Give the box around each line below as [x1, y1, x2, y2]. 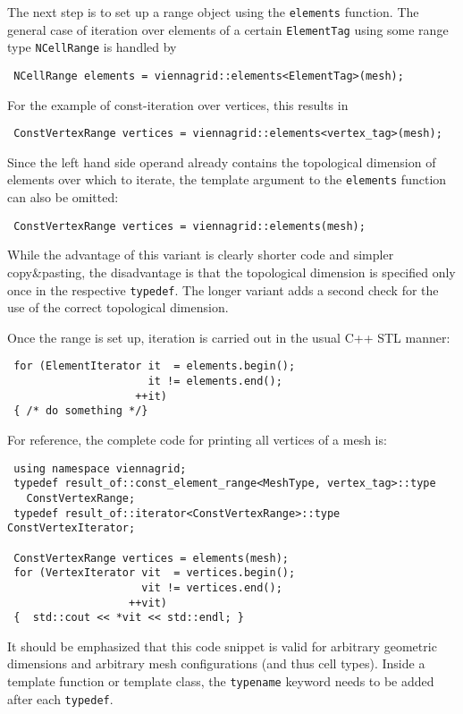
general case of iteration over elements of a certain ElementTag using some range [7, 20, 449, 38]
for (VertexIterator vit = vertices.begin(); [13, 566, 296, 580]
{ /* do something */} [13, 404, 148, 418]
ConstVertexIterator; [7, 522, 136, 535]
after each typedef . [7, 689, 114, 708]
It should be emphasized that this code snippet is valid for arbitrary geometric [7, 636, 437, 655]
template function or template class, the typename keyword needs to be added [7, 672, 434, 691]
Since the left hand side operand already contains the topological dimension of [7, 152, 436, 171]
